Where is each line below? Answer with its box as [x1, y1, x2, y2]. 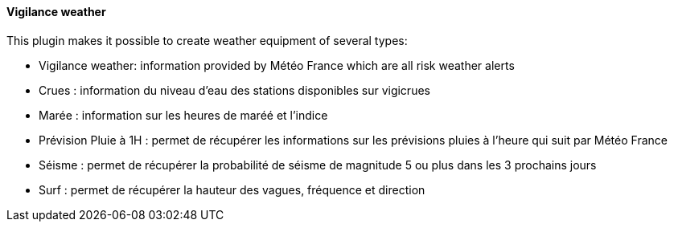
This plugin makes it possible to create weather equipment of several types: [6, 33, 408, 47]
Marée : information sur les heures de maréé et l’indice [39, 108, 328, 122]
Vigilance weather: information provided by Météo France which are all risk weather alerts [39, 58, 515, 72]
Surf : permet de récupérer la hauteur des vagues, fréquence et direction [39, 182, 425, 197]
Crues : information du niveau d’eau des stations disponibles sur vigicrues [39, 83, 430, 97]
